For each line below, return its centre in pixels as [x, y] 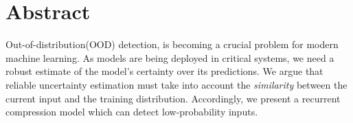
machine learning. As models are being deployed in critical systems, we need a [170, 57]
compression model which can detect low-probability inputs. [132, 112]
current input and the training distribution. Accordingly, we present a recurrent [173, 98]
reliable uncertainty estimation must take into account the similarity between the [176, 84]
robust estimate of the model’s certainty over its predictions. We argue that [164, 71]
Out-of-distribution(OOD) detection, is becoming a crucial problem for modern [172, 44]
